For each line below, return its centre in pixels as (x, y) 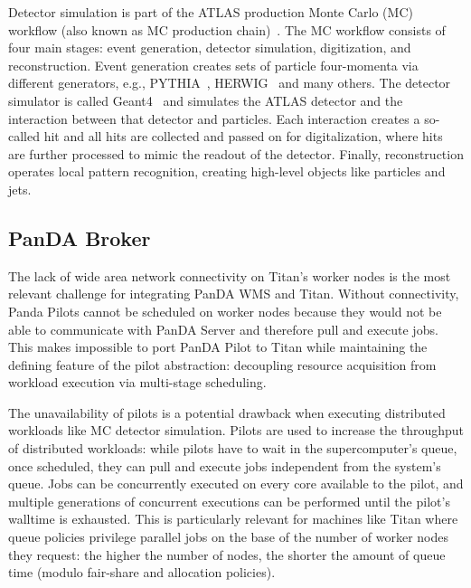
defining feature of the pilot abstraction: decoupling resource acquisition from (222, 364)
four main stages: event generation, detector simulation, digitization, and (210, 47)
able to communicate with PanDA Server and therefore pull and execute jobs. (223, 329)
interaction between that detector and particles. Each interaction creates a (214, 118)
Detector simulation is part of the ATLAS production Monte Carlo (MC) (211, 12)
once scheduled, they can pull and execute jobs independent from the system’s (225, 465)
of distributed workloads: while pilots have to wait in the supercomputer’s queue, (233, 448)
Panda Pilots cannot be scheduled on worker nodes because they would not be (225, 311)
